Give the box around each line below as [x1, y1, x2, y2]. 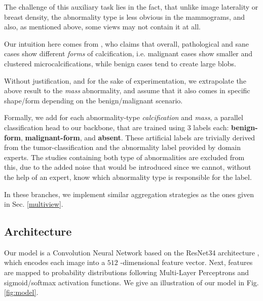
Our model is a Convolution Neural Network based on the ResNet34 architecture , [4, 247, 259, 257]
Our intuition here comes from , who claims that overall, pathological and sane [4, 38, 249, 49]
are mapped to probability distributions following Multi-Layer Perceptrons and [4, 267, 249, 278]
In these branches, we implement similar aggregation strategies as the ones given [4, 189, 254, 199]
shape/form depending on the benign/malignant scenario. [4, 95, 183, 105]
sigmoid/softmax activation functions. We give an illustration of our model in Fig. [4, 277, 259, 287]
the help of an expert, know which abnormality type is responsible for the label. [4, 171, 252, 182]
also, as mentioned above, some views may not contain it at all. [4, 21, 201, 32]
